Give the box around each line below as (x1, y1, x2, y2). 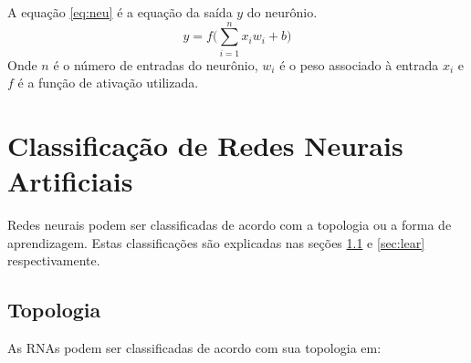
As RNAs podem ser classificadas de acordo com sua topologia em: (7, 338, 382, 358)
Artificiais (7, 162, 133, 200)
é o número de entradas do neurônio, (53, 55, 258, 74)
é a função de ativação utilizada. (17, 73, 199, 92)
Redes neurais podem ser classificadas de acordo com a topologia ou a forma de (7, 215, 452, 234)
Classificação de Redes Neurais (7, 127, 403, 164)
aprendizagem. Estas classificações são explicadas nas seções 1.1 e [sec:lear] (7, 233, 425, 252)
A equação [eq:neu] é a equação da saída (7, 3, 233, 21)
